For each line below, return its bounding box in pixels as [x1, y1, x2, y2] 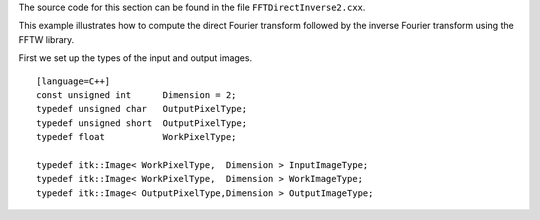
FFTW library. [18, 33, 75, 45]
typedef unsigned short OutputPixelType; [36, 117, 248, 129]
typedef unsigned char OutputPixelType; [36, 103, 248, 115]
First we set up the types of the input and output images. [18, 52, 253, 64]
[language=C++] [36, 75, 111, 87]
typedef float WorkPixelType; [36, 131, 237, 143]
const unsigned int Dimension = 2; [36, 89, 237, 100]
